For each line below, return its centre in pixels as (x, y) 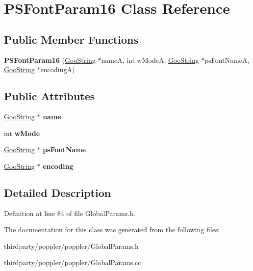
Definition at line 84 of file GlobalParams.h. (70, 213)
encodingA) (58, 69)
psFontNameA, (227, 60)
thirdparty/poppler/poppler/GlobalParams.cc (73, 262)
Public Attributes (50, 96)
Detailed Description (58, 192)
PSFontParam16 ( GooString (50, 60)
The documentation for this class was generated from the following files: (112, 230)
